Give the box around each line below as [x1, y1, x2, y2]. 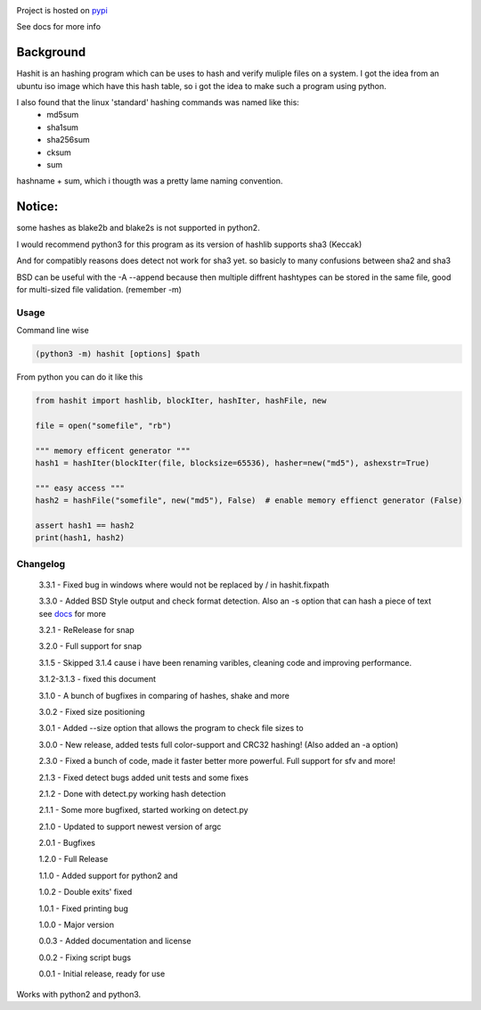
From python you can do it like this [16, 372, 143, 382]
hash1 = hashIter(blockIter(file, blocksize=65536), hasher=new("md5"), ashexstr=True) [35, 457, 430, 468]
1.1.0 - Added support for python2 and [38, 870, 178, 881]
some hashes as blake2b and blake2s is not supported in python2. [16, 223, 260, 234]
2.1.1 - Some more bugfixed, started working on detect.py [38, 805, 249, 816]
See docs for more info [16, 21, 102, 32]
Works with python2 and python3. [16, 989, 142, 999]
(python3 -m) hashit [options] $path [35, 349, 200, 359]
